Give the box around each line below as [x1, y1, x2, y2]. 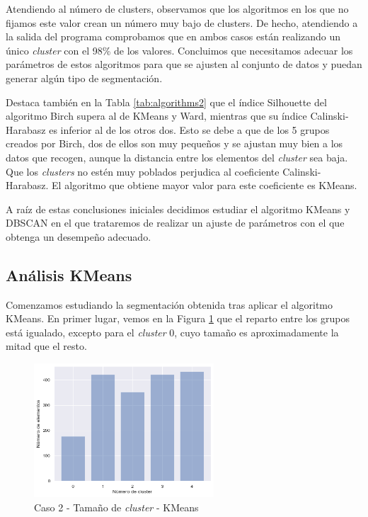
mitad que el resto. [6, 339, 87, 353]
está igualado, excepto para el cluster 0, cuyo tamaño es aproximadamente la [6, 324, 339, 339]
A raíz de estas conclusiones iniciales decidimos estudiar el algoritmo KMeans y [6, 201, 350, 216]
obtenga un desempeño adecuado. [6, 229, 151, 244]
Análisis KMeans [6, 263, 132, 285]
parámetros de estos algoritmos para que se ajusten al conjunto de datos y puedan [6, 57, 362, 72]
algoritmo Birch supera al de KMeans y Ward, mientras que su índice [6, 108, 307, 123]
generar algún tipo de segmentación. [6, 70, 163, 85]
